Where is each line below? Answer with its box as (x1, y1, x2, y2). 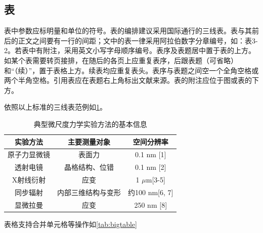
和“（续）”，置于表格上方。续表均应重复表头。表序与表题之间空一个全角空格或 (4, 65, 259, 75)
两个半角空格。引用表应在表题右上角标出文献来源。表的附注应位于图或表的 (4, 75, 252, 85)
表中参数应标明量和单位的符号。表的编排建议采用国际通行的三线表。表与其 (4, 25, 252, 36)
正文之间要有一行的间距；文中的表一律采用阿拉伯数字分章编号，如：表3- (18, 35, 258, 45)
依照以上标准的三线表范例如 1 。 (4, 102, 107, 112)
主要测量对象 (68, 136, 110, 147)
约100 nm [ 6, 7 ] (128, 187, 173, 197)
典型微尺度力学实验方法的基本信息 (33, 118, 147, 129)
